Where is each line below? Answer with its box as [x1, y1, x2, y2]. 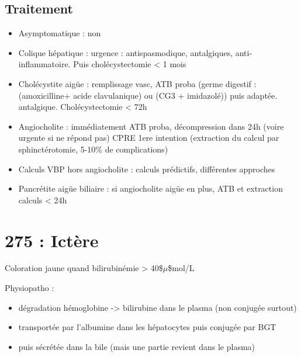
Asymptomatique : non [18, 27, 101, 39]
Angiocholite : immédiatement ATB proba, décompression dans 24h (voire [18, 120, 284, 132]
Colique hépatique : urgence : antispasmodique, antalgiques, [18, 46, 233, 58]
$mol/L [168, 262, 195, 274]
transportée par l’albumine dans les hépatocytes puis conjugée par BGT [18, 321, 276, 333]
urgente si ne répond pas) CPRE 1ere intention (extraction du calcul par [18, 131, 279, 144]
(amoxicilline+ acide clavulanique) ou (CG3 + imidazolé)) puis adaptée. [18, 89, 278, 101]
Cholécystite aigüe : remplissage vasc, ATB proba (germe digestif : [18, 77, 257, 89]
